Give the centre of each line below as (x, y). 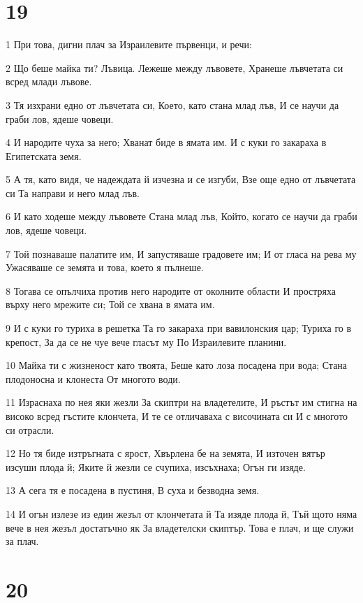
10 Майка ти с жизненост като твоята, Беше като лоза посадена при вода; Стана (177, 365)
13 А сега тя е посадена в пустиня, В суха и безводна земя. (133, 490)
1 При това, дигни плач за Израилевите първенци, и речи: (129, 44)
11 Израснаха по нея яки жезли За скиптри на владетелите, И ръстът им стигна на (181, 402)
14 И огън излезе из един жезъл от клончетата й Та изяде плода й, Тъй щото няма (181, 513)
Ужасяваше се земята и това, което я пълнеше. (105, 267)
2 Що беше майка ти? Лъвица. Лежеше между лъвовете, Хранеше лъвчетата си (175, 67)
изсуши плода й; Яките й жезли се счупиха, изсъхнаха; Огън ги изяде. (156, 466)
